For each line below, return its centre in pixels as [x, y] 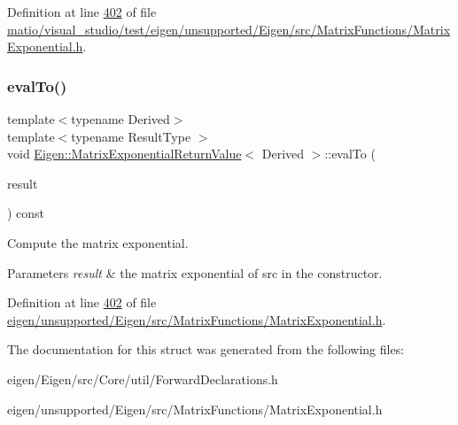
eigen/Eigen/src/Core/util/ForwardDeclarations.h [143, 379]
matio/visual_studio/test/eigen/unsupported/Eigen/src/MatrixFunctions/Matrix [229, 29]
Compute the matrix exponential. [98, 242]
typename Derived [120, 119]
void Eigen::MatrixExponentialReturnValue [124, 154]
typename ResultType [131, 136]
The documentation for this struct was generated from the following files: [206, 349]
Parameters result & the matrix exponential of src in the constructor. [195, 272]
